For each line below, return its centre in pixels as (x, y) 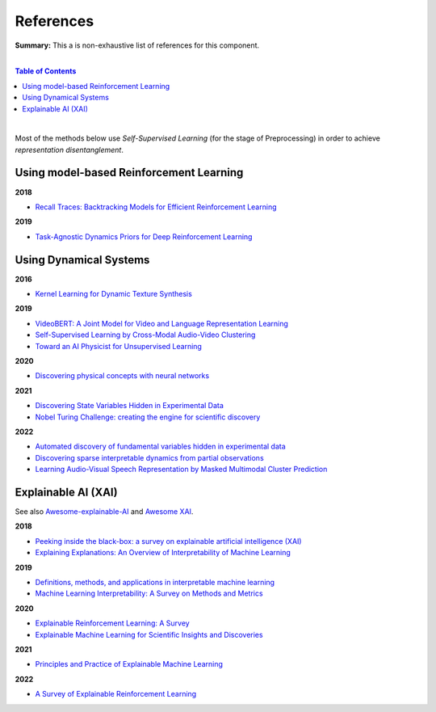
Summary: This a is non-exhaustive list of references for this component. (137, 45)
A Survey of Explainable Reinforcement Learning (116, 694)
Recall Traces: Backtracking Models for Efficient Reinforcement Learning (156, 207)
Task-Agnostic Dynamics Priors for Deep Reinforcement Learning (144, 236)
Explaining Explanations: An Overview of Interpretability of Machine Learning (163, 553)
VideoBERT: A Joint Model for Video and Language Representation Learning (161, 323)
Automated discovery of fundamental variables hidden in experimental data (160, 447)
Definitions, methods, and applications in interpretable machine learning (155, 582)
